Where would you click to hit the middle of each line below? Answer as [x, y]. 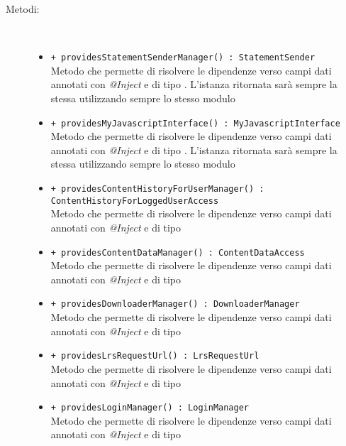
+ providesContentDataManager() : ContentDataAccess [178, 252]
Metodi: [23, 9]
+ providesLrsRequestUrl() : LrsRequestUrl [155, 356]
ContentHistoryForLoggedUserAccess [135, 201]
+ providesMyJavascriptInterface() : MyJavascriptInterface [195, 123]
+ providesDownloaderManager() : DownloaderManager [175, 304]
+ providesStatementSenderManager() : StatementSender [183, 58]
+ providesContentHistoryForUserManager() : [157, 189]
